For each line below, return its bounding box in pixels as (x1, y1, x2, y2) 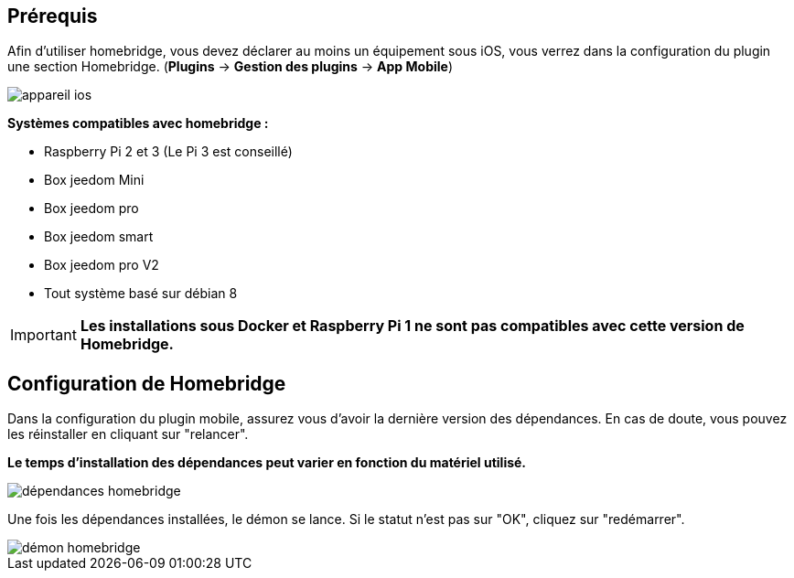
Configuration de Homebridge (7, 371, 286, 395)
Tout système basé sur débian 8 (44, 285, 238, 302)
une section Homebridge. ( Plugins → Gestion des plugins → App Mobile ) (7, 59, 454, 75)
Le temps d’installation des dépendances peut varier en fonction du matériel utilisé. (7, 455, 527, 471)
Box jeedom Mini (44, 172, 145, 188)
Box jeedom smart (44, 229, 154, 245)
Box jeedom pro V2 (44, 257, 159, 273)
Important (10, 326, 77, 345)
